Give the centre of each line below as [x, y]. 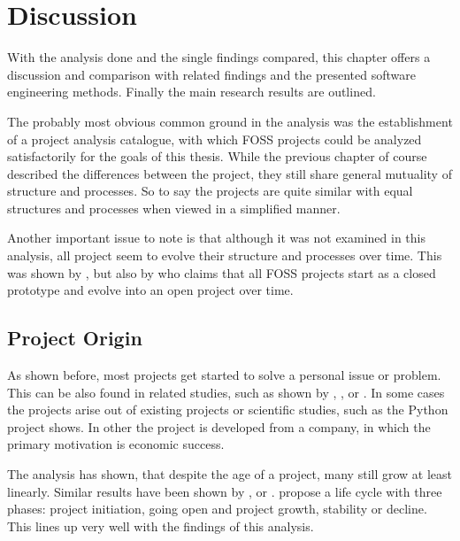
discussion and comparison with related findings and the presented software [211, 74]
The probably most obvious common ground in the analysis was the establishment [230, 121]
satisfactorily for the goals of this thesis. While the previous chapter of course [217, 156]
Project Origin [75, 338]
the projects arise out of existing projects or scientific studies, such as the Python [228, 410]
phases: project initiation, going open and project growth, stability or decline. [217, 509]
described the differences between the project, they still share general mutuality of [230, 173]
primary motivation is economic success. [116, 444]
